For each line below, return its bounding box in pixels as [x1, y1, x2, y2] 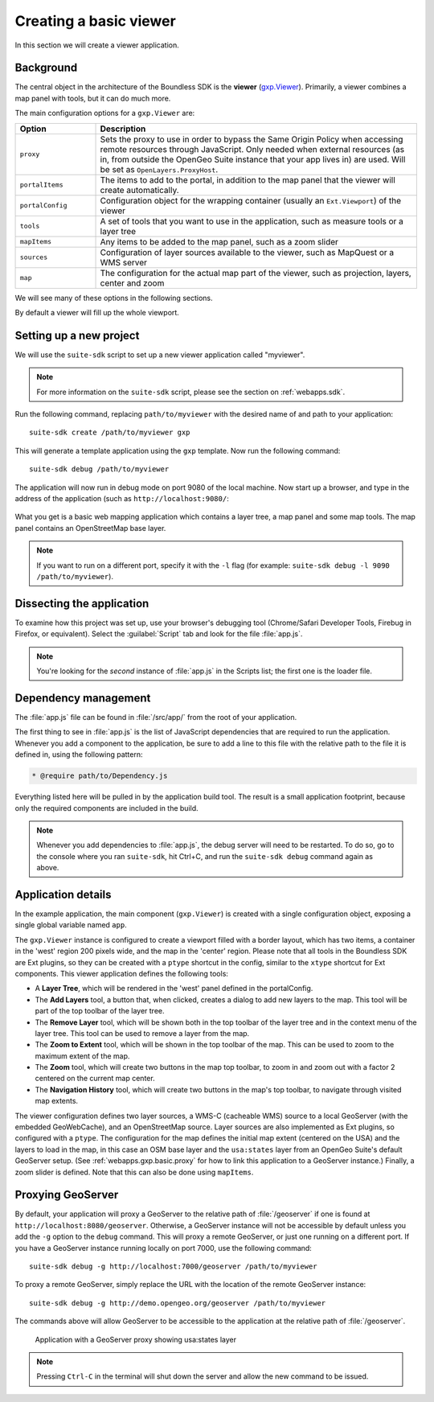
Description [100, 123, 146, 134]
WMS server [100, 257, 148, 268]
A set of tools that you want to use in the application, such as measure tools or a [100, 216, 403, 227]
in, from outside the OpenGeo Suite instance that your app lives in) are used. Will [100, 154, 406, 165]
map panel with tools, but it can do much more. [14, 93, 171, 103]
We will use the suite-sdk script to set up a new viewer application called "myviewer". [14, 350, 305, 360]
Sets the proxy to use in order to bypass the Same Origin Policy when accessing [100, 134, 403, 145]
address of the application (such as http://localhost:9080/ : [14, 494, 229, 504]
